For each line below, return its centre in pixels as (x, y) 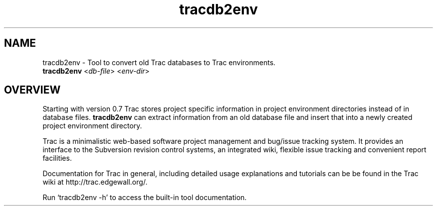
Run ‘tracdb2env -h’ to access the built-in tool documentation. (145, 198)
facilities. (57, 158)
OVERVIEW (32, 90)
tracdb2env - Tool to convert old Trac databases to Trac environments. (159, 62)
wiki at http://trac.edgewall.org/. (95, 182)
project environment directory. (92, 126)
